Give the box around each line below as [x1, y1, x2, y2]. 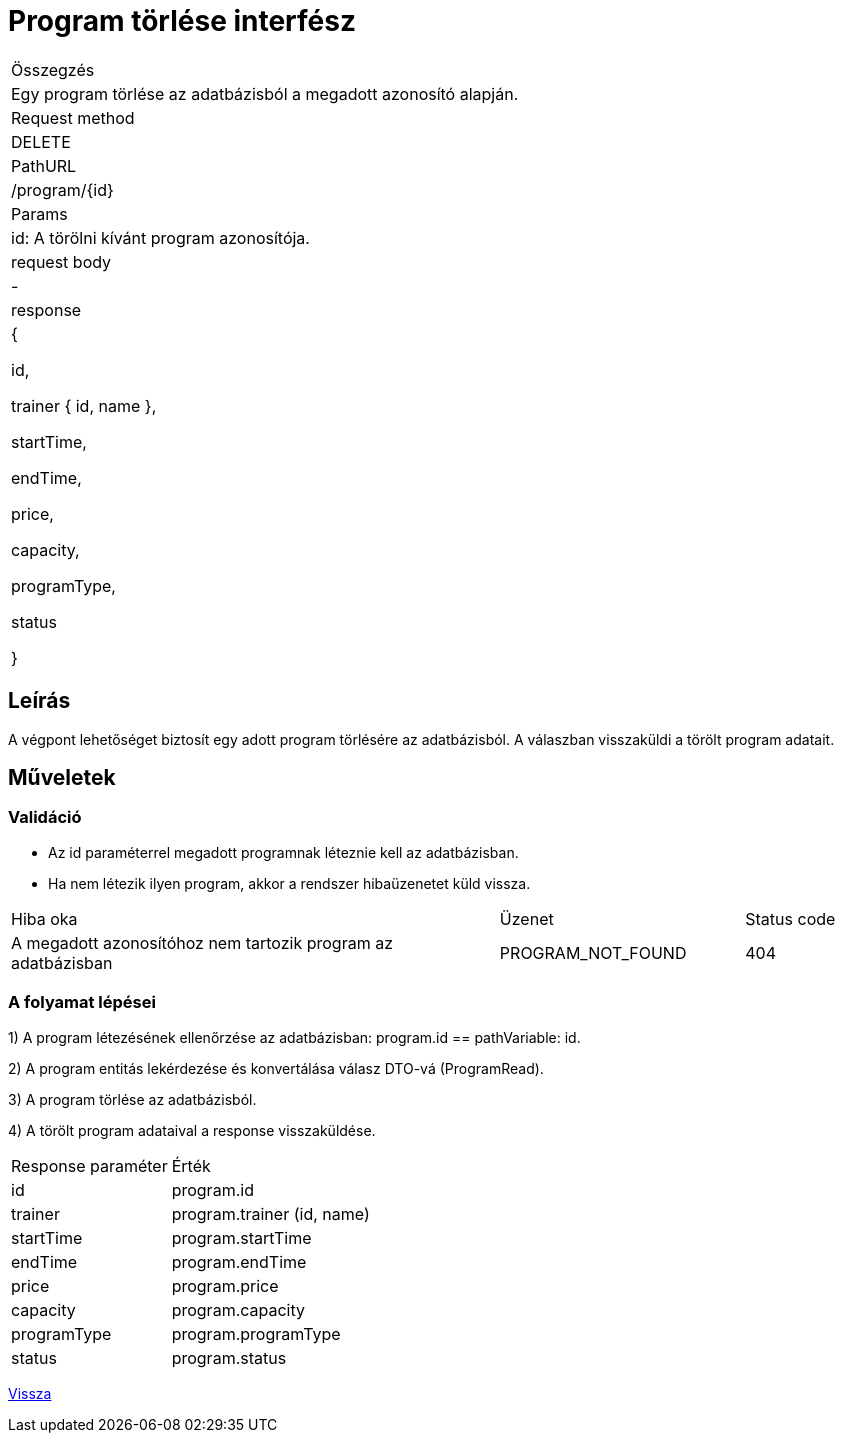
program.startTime [171, 1227, 312, 1248]
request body [11, 251, 112, 272]
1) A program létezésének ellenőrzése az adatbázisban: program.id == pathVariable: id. [8, 1028, 581, 1046]
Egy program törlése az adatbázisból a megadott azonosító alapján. [11, 83, 519, 104]
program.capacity [171, 1299, 306, 1320]
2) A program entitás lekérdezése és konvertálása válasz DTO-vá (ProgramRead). [8, 1059, 544, 1077]
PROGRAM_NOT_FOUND [499, 942, 687, 963]
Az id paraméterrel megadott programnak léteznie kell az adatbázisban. [48, 843, 519, 861]
